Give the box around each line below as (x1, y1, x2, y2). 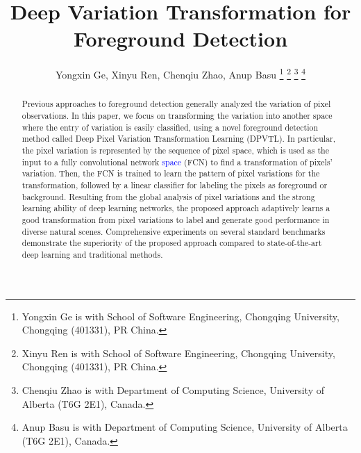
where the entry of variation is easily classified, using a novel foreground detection (22, 121, 319, 133)
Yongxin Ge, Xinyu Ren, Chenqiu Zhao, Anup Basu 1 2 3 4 (56, 65, 305, 81)
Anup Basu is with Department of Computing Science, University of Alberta (22, 420, 348, 434)
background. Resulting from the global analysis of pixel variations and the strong (22, 190, 315, 202)
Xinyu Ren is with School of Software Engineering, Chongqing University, (22, 345, 335, 360)
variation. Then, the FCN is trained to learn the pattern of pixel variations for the (22, 167, 320, 179)
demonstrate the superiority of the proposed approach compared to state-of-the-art (22, 237, 322, 249)
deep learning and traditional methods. (22, 248, 163, 260)
